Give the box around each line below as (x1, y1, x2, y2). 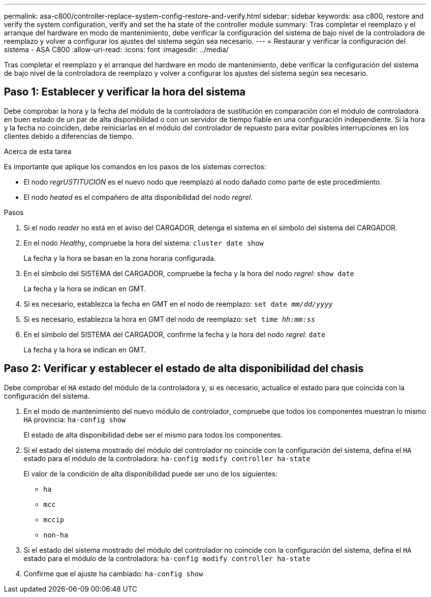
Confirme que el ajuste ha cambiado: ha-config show (24, 569, 203, 578)
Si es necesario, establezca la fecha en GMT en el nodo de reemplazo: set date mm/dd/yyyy (24, 299, 333, 308)
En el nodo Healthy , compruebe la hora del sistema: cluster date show (24, 238, 264, 247)
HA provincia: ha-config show (24, 415, 126, 424)
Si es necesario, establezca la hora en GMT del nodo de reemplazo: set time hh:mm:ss (24, 314, 315, 323)
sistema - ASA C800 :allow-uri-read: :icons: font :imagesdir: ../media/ (4, 45, 229, 54)
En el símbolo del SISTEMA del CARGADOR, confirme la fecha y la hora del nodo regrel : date (24, 330, 326, 339)
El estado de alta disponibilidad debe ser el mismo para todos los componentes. (24, 430, 283, 439)
